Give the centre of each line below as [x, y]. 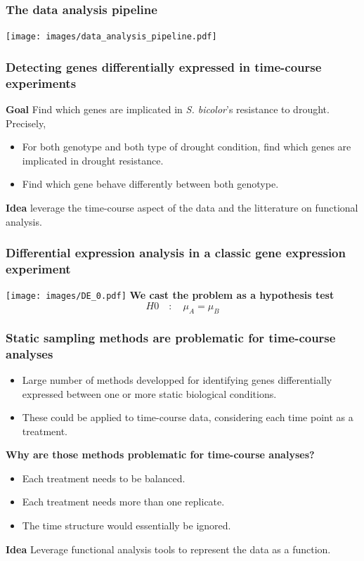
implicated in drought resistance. [93, 160]
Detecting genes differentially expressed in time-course [164, 66]
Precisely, [26, 123]
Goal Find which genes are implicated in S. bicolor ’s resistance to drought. [168, 109]
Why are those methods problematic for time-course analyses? [160, 454]
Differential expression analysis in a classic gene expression [176, 253]
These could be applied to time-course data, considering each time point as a [188, 417]
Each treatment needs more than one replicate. [123, 502]
